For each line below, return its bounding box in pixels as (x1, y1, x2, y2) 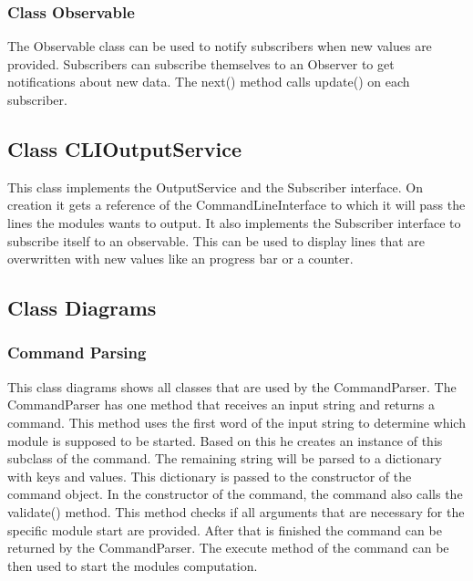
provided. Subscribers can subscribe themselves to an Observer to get (7, 54, 395, 73)
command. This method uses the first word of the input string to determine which (7, 412, 466, 431)
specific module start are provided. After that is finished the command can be (7, 520, 442, 539)
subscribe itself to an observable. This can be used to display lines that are (7, 231, 426, 250)
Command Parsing (7, 341, 147, 364)
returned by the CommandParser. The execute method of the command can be (7, 538, 449, 557)
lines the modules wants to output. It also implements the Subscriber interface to (7, 213, 461, 232)
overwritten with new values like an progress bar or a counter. (7, 249, 354, 268)
